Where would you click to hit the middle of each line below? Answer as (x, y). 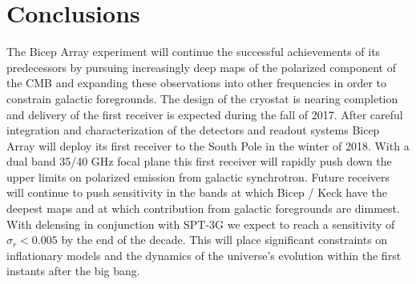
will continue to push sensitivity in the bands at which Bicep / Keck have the (197, 192)
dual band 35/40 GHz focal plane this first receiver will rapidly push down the (199, 161)
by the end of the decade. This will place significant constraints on (224, 240)
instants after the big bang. (73, 271)
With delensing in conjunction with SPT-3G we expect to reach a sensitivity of (201, 224)
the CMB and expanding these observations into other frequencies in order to (196, 83)
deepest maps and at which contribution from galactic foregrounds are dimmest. (203, 208)
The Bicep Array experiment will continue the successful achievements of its (194, 52)
